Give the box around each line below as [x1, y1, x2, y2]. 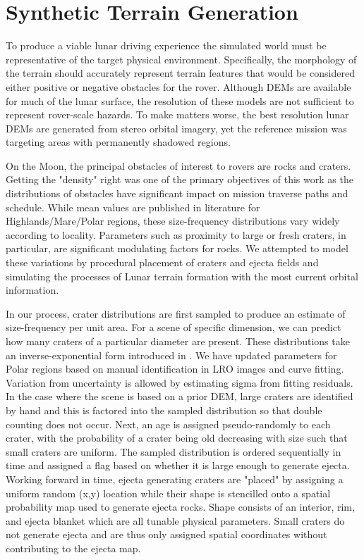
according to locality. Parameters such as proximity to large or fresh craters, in [6, 227, 346, 242]
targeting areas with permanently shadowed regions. [6, 135, 231, 149]
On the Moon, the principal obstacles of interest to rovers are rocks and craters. [6, 158, 351, 173]
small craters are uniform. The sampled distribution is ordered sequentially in [6, 444, 341, 459]
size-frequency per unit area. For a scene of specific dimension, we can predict [6, 320, 341, 335]
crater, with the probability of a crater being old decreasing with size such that [6, 430, 348, 445]
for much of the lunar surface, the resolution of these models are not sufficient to [6, 93, 354, 108]
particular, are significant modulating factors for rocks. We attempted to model [6, 241, 348, 256]
